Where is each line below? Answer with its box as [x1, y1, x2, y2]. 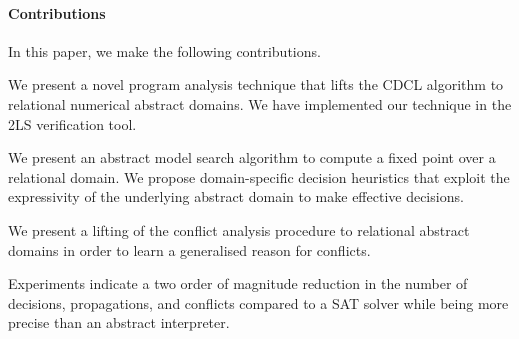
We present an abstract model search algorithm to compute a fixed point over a [8, 147, 496, 168]
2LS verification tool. [8, 113, 137, 134]
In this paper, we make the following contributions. [8, 40, 321, 61]
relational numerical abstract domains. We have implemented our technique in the [8, 93, 512, 114]
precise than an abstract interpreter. [8, 312, 230, 333]
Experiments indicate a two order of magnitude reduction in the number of [8, 273, 468, 294]
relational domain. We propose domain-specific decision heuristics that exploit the [8, 166, 510, 187]
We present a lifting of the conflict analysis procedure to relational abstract [8, 219, 470, 240]
